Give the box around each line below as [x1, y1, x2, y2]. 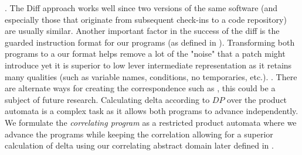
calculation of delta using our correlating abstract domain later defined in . [5, 139, 274, 151]
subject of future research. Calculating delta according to [5, 93, 210, 105]
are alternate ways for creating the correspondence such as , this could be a [5, 82, 276, 94]
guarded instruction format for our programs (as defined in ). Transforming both [5, 36, 295, 48]
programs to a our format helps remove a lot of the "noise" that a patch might [5, 47, 286, 60]
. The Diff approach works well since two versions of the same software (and [5, 2, 278, 13]
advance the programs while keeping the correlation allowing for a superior [5, 128, 273, 140]
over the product [227, 93, 287, 105]
